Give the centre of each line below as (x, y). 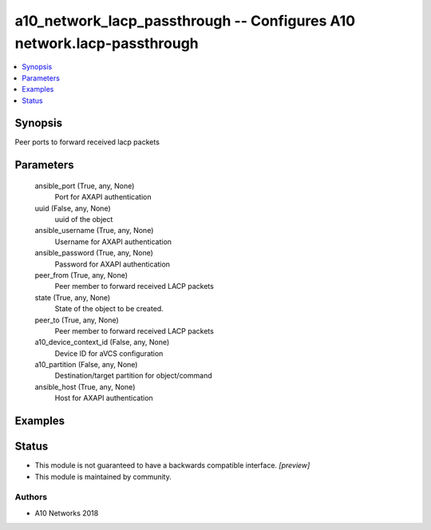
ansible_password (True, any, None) (94, 253)
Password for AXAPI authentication (113, 264)
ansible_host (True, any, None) (85, 386)
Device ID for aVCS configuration (109, 353)
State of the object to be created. (109, 309)
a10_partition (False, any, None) (86, 365)
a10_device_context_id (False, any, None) (102, 342)
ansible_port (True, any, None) (85, 186)
